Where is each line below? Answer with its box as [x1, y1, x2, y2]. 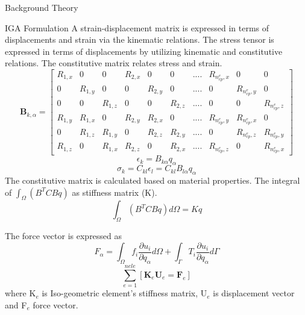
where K [5, 287, 36, 299]
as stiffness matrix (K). [72, 186, 157, 198]
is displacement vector [213, 287, 295, 299]
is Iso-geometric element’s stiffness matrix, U [42, 287, 207, 299]
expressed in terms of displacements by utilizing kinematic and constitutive [5, 45, 283, 57]
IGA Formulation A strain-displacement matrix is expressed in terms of [5, 21, 269, 34]
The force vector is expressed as [5, 229, 122, 242]
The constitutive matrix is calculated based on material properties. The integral [5, 173, 300, 186]
